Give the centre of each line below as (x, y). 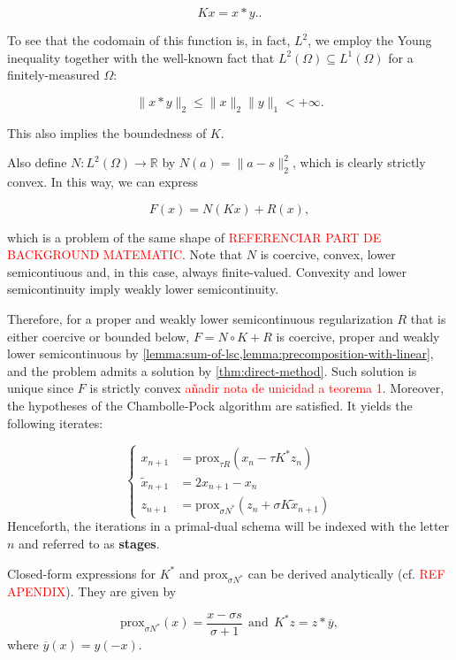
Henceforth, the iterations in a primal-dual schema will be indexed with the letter (228, 526)
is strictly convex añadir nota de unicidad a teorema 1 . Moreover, (267, 388)
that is (428, 318)
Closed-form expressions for (82, 573)
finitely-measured (53, 75)
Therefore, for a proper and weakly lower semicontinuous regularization (200, 318)
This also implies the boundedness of (107, 132)
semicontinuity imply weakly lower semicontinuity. (143, 289)
